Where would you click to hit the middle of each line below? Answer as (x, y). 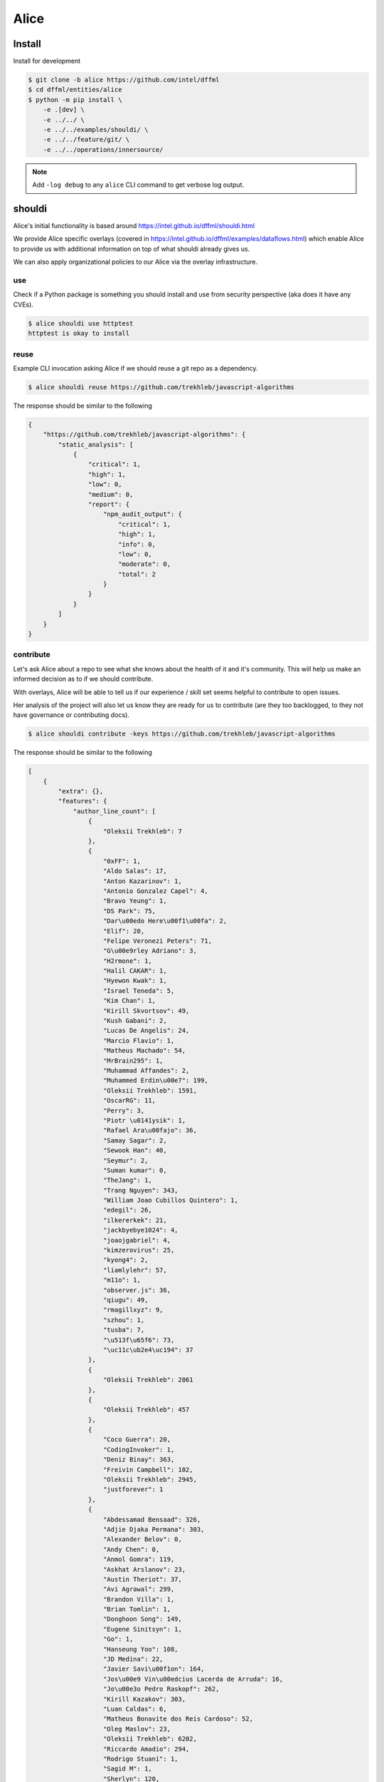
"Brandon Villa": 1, (139, 1599)
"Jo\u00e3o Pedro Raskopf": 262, (161, 1689)
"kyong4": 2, (126, 1260)
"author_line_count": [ (114, 811)
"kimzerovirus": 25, (139, 1250)
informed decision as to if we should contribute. (83, 679)
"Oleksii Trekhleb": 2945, (150, 1480)
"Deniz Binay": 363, (139, 1460)
